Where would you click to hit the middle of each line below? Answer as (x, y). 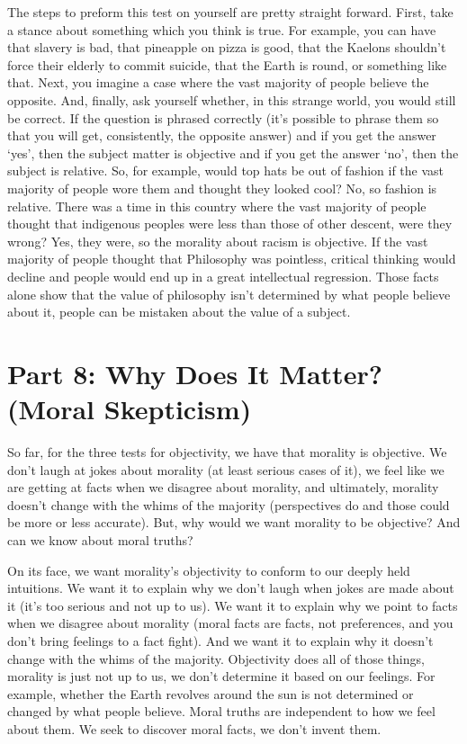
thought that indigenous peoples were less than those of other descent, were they (230, 224)
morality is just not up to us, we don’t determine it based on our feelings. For (221, 676)
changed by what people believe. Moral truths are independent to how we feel (221, 711)
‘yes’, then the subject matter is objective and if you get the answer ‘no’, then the (233, 152)
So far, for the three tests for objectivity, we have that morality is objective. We (227, 452)
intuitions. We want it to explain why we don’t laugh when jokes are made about (231, 588)
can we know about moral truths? (100, 539)
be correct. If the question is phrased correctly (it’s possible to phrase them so (223, 117)
